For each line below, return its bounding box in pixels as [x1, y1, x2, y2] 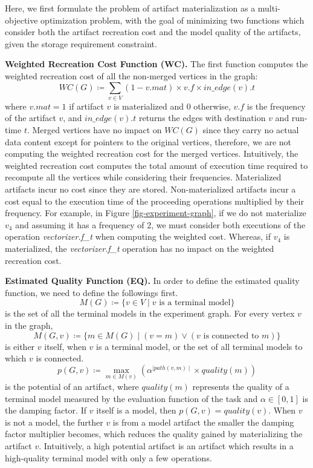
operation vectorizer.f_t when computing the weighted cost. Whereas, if [5, 230, 271, 243]
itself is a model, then [96, 404, 176, 417]
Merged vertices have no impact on [32, 124, 162, 136]
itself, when [44, 340, 86, 352]
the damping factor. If [5, 404, 87, 417]
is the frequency [247, 99, 306, 112]
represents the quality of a [192, 380, 289, 392]
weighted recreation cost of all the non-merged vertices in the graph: [5, 69, 258, 82]
